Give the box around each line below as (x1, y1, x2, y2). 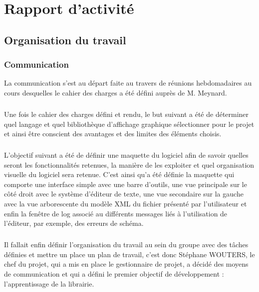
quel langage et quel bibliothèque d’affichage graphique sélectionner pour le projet (4, 118, 255, 129)
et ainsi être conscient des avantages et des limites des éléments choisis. (4, 128, 222, 139)
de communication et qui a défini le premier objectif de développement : (4, 269, 224, 279)
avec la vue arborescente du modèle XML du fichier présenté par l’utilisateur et (4, 198, 247, 209)
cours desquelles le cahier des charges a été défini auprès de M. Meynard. (4, 87, 227, 97)
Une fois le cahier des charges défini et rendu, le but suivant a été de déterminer (4, 108, 249, 119)
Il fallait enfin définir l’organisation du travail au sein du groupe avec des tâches (4, 239, 249, 250)
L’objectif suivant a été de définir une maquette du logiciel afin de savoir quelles (4, 150, 249, 160)
